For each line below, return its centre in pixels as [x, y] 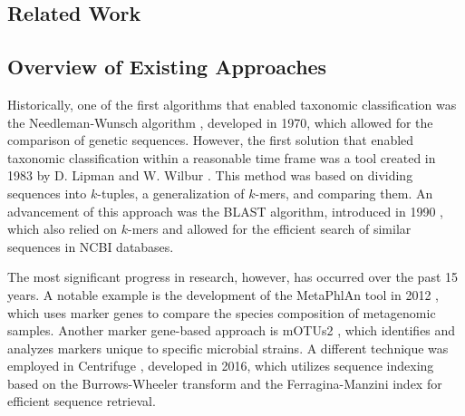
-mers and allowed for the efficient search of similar [270, 229]
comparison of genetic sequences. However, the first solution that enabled [211, 140]
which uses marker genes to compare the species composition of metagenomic [222, 312]
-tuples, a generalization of [171, 193]
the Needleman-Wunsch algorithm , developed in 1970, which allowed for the [220, 122]
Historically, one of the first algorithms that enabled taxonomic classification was [232, 104]
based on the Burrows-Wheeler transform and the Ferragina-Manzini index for [225, 383]
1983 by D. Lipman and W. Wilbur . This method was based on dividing [210, 175]
